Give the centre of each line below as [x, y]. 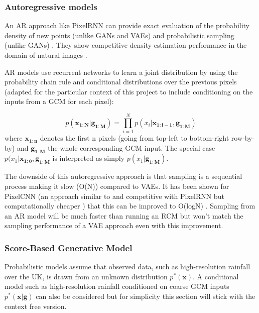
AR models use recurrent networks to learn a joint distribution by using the [121, 72]
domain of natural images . [46, 55]
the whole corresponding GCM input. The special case [132, 147]
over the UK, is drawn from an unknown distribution [86, 276]
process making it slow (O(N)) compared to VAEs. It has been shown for [117, 186]
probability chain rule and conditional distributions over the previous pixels [121, 82]
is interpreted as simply [88, 158]
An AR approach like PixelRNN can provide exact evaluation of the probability [127, 25]
